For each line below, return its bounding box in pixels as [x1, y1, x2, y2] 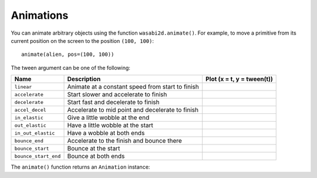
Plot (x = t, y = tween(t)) [205, 75, 273, 83]
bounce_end [14, 137, 44, 144]
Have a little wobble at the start [67, 121, 154, 129]
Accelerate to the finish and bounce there [67, 137, 182, 145]
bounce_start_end [14, 153, 61, 159]
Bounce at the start [67, 145, 120, 153]
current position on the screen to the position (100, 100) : [11, 37, 154, 44]
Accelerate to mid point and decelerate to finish [67, 106, 199, 114]
